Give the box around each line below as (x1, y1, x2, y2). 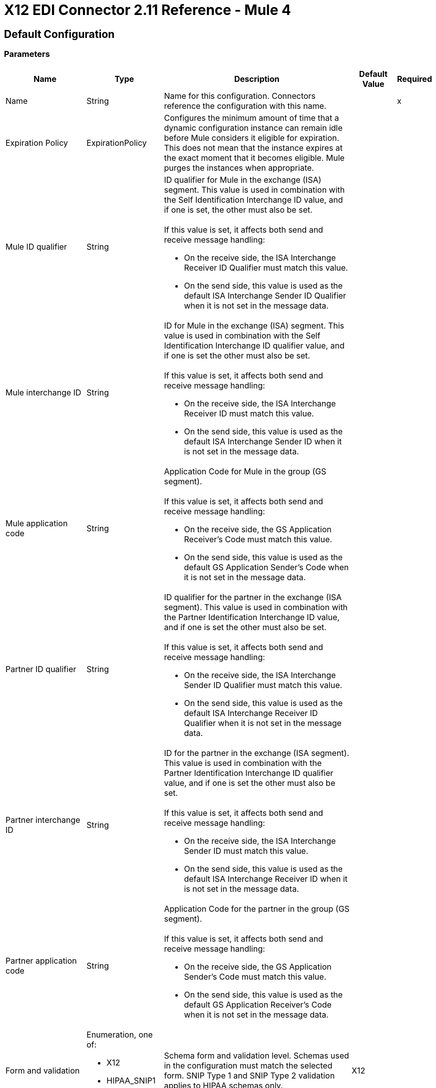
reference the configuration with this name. (164, 100, 327, 111)
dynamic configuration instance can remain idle (164, 122, 343, 133)
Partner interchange (5, 814, 80, 825)
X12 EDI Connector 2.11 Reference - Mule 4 (4, 1, 291, 18)
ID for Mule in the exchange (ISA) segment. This (164, 320, 344, 331)
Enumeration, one (86, 1029, 153, 1040)
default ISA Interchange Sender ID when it (184, 436, 342, 446)
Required (397, 73, 432, 84)
